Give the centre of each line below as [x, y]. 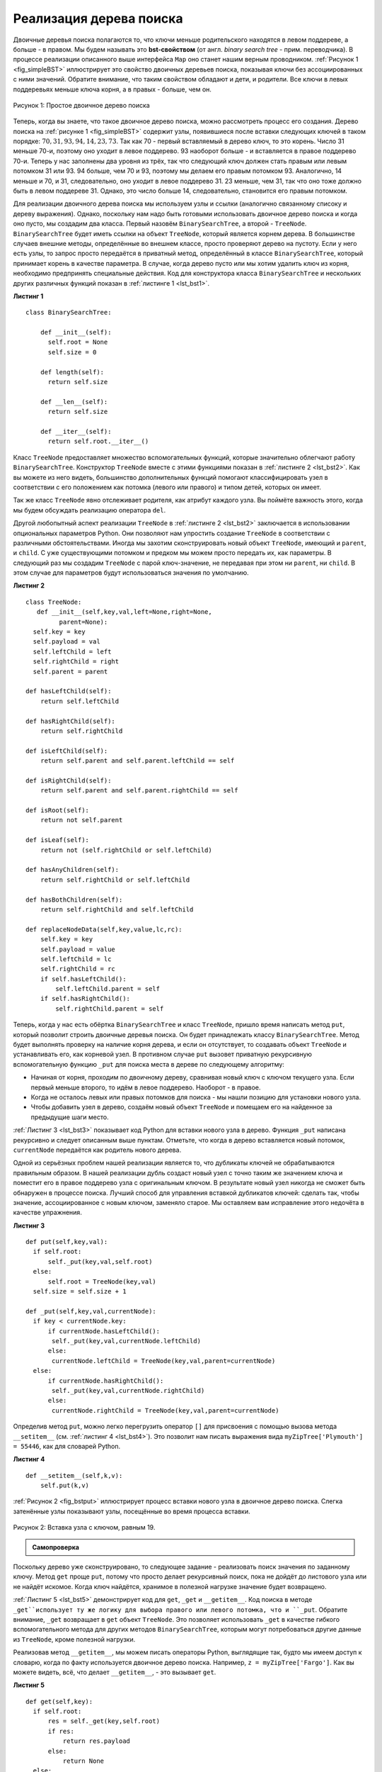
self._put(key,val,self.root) [100, 1261]
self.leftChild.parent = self [108, 989]
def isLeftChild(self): [67, 751]
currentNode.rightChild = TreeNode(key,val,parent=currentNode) [166, 1410]
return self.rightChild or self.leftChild [115, 880]
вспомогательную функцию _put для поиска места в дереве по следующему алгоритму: [149, 1064]
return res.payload [97, 1741]
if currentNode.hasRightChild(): [106, 1381]
